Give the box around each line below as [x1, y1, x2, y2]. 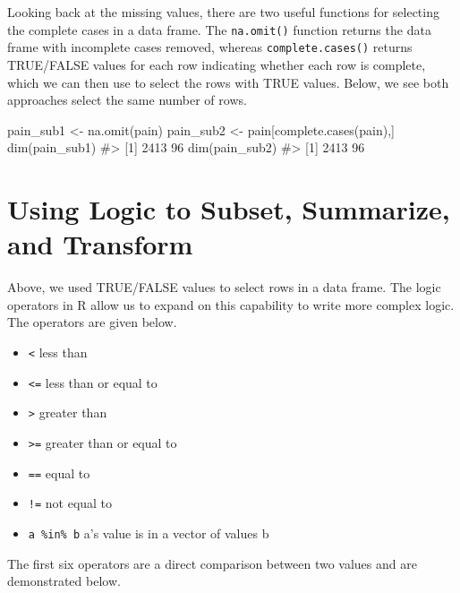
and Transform [7, 226, 193, 262]
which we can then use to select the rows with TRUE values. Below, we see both [7, 73, 449, 91]
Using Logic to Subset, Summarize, [7, 191, 450, 228]
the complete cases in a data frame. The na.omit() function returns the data [7, 20, 431, 39]
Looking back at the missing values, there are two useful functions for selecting [7, 3, 439, 21]
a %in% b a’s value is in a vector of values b [28, 523, 269, 542]
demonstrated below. [7, 572, 121, 590]
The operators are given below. [7, 313, 177, 331]
